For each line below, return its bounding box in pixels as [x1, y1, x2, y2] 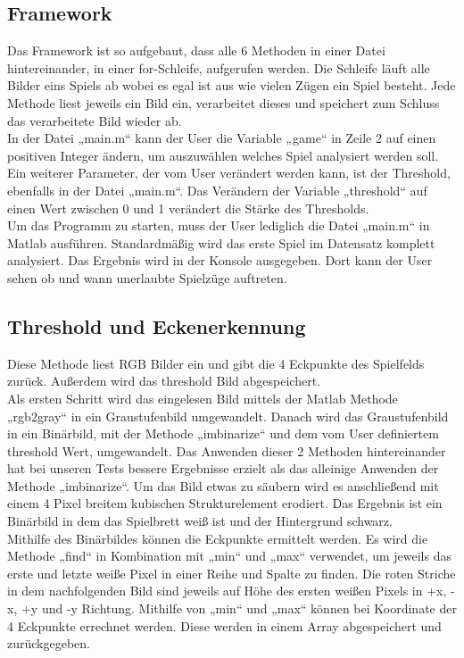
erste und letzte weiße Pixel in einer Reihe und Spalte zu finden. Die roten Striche [7, 563, 456, 582]
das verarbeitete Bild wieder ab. [7, 111, 182, 129]
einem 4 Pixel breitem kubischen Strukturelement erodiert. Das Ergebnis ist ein [7, 494, 443, 512]
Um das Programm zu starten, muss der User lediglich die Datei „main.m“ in [7, 216, 430, 235]
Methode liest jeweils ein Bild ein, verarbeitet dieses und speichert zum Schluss [7, 93, 440, 112]
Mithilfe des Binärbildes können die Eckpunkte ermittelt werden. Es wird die [7, 529, 428, 547]
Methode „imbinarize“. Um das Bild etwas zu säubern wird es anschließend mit [7, 476, 439, 495]
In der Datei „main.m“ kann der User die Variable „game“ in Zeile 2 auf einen [7, 129, 436, 147]
